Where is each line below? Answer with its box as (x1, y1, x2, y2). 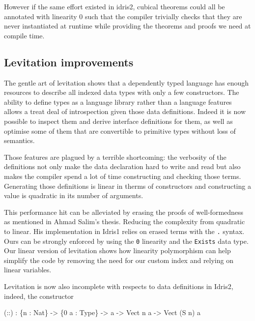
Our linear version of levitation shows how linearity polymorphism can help (4, 245, 231, 256)
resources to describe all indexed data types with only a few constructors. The (4, 87, 239, 97)
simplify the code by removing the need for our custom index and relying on (4, 255, 233, 265)
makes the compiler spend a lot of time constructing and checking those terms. (4, 171, 241, 181)
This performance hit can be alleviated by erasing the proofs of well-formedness (4, 206, 244, 217)
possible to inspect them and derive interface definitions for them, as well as (4, 116, 233, 126)
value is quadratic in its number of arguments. (4, 190, 143, 201)
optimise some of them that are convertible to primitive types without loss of (4, 125, 236, 136)
